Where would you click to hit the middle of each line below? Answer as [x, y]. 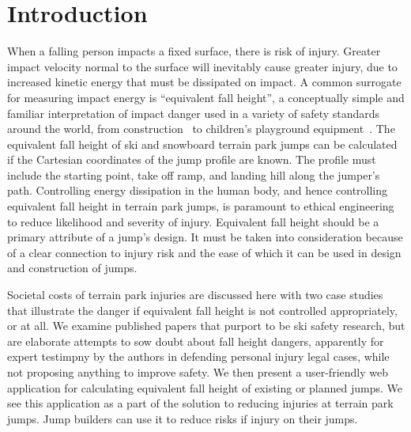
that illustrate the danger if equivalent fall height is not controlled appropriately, [202, 310]
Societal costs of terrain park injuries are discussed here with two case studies [195, 295]
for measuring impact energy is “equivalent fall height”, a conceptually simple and [206, 97]
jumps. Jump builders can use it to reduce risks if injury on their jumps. [183, 418]
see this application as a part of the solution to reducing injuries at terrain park [200, 403]
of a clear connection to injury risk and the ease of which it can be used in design [204, 252]
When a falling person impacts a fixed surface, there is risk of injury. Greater [194, 51]
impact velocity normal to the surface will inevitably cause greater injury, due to [202, 66]
